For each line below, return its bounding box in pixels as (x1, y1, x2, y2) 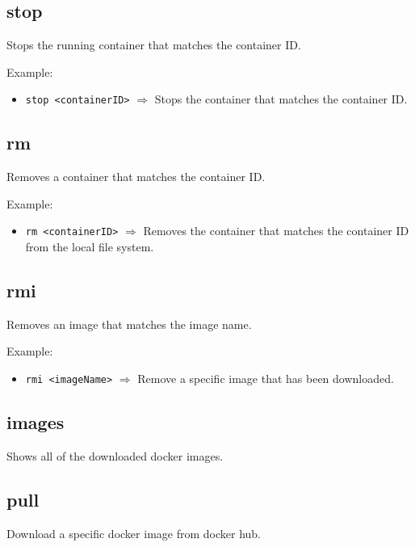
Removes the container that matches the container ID (143, 222, 409, 239)
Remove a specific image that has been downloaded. (137, 370, 394, 387)
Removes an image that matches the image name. (6, 315, 252, 332)
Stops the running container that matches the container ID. (6, 36, 301, 53)
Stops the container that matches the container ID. (154, 90, 408, 107)
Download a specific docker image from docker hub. (6, 524, 261, 541)
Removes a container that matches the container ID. (6, 168, 266, 185)
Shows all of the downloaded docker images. (6, 447, 224, 464)
